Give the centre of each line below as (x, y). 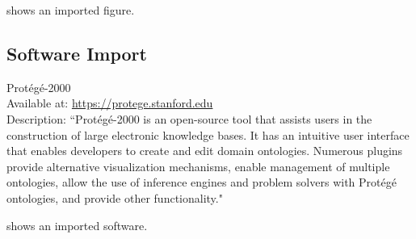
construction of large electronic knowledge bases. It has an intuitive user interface (208, 134)
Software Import (77, 53)
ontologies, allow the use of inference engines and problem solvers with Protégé (202, 182)
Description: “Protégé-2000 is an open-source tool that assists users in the (189, 118)
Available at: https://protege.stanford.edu (110, 103)
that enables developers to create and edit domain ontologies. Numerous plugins (205, 151)
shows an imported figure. (71, 10)
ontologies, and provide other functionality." (115, 197)
